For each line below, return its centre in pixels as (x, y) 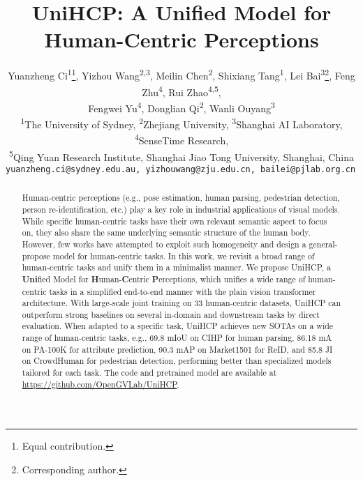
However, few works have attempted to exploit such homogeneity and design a (164, 244)
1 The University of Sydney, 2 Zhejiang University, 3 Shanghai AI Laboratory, (181, 123)
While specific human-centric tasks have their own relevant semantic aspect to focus (175, 221)
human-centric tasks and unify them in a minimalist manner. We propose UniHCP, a (176, 267)
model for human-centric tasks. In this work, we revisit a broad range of (184, 255)
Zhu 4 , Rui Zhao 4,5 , (181, 91)
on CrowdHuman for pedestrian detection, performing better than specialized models (177, 361)
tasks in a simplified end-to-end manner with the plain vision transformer (183, 291)
